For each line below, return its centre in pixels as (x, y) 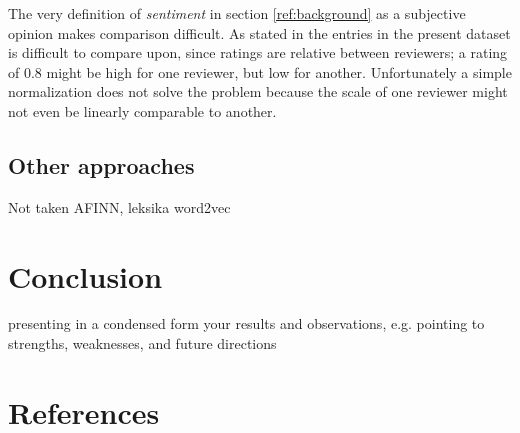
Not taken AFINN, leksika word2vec (119, 206)
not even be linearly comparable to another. (142, 110)
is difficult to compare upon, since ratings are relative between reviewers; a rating (258, 52)
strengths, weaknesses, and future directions (142, 343)
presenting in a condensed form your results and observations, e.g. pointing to (246, 323)
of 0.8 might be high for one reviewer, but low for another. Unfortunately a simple (260, 71)
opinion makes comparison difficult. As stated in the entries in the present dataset (259, 32)
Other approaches (101, 164)
